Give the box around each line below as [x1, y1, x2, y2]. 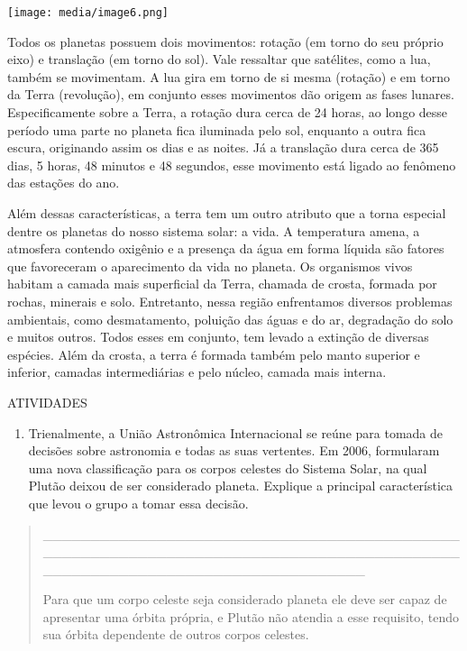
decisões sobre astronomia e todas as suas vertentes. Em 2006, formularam [28, 441, 440, 460]
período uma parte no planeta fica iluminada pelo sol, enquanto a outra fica [7, 120, 426, 139]
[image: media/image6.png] [7, 6, 169, 19]
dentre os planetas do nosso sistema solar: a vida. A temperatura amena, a [7, 221, 420, 240]
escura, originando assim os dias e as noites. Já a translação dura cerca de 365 [7, 138, 439, 157]
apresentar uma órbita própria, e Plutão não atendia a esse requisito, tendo [42, 607, 459, 626]
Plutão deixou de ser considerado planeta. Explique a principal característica [28, 476, 453, 495]
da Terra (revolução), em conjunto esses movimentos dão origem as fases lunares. [7, 85, 454, 104]
